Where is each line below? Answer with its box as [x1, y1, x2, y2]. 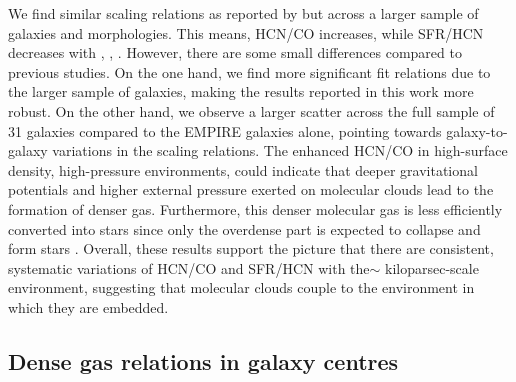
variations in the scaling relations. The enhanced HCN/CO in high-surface [52, 140, 508, 161]
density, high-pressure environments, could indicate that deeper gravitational [8, 159, 478, 180]
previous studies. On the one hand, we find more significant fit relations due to [8, 61, 491, 82]
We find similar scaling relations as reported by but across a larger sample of [8, 3, 479, 23]
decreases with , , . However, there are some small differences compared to [8, 42, 462, 63]
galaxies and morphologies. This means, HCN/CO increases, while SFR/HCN [8, 22, 484, 43]
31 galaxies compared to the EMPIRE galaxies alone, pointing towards [8, 120, 442, 141]
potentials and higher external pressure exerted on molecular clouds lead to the [8, 179, 494, 200]
